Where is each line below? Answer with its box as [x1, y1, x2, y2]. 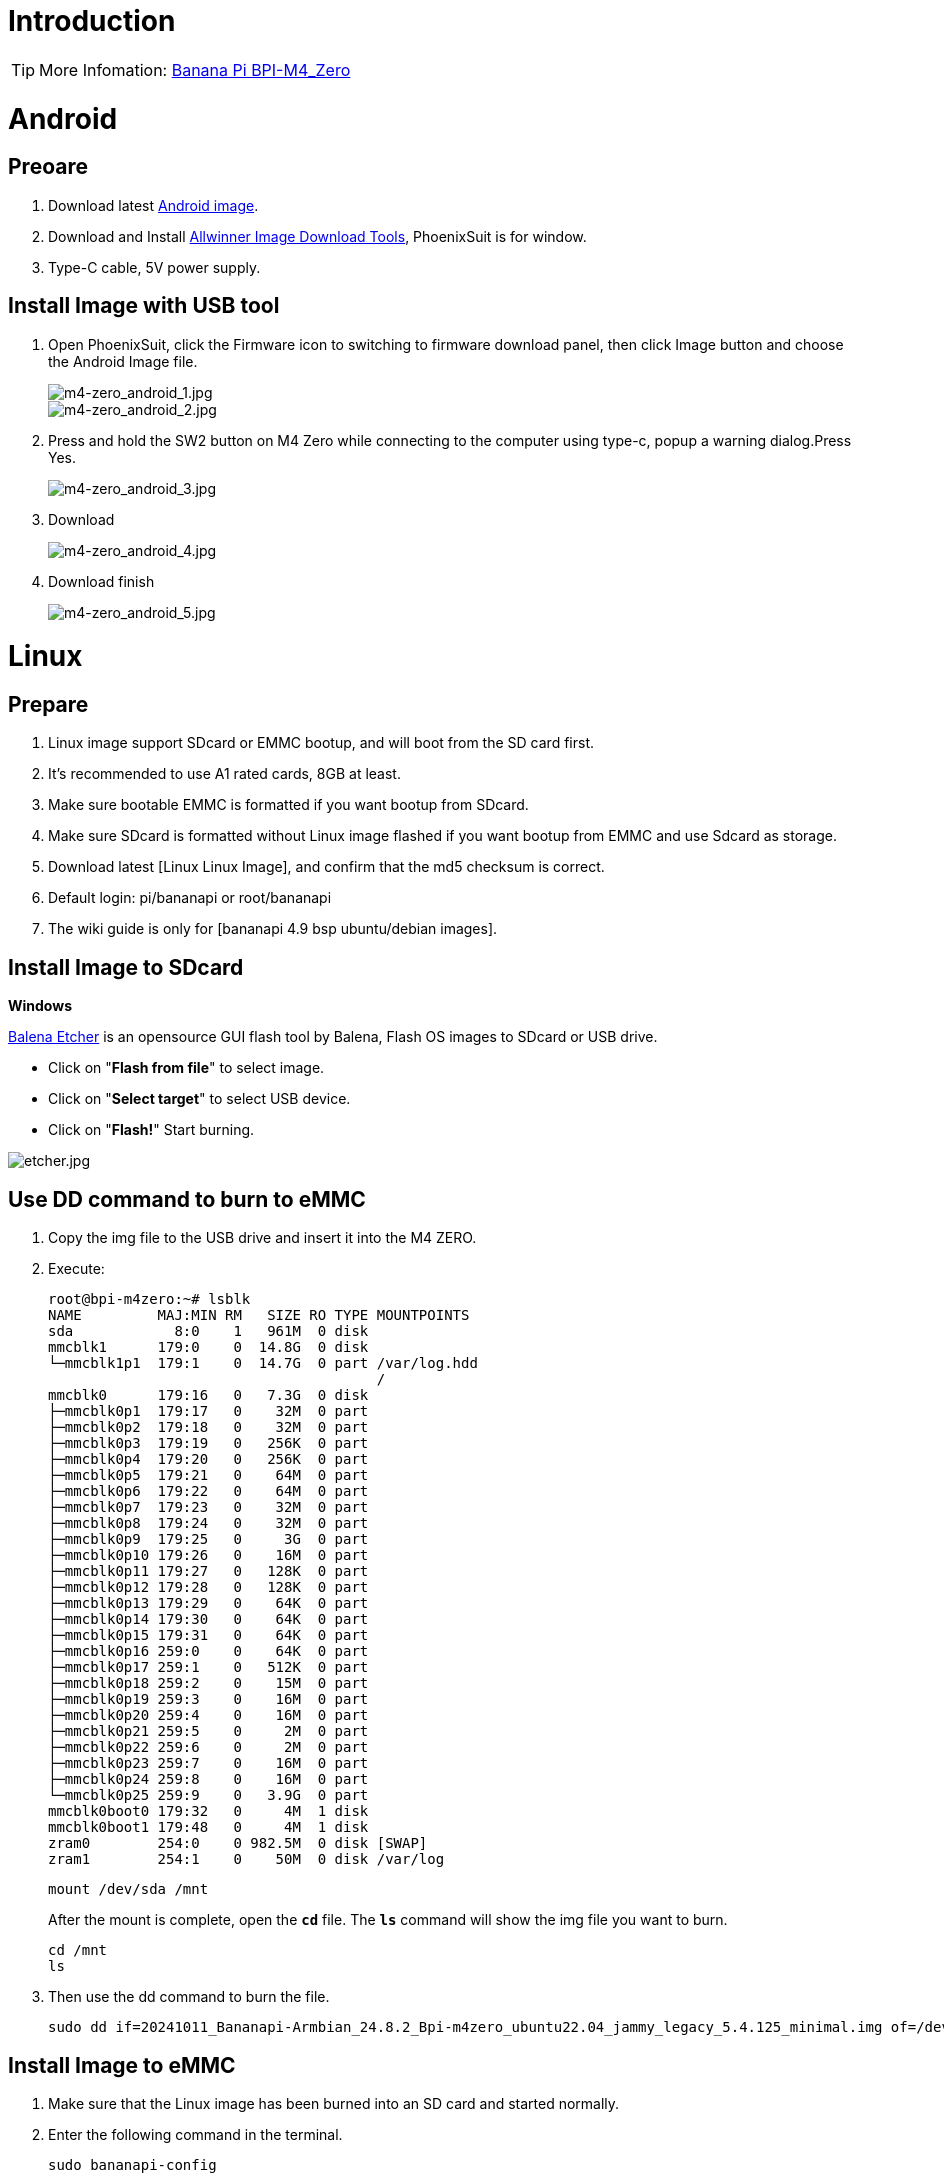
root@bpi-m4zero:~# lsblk [48, 1291, 251, 1308]
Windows [8, 997, 72, 1015]
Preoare [8, 154, 88, 180]
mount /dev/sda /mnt [48, 1881, 209, 1898]
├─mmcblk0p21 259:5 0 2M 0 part [48, 1723, 369, 1740]
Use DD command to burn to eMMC [8, 1186, 366, 1212]
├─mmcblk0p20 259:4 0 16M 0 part [48, 1707, 369, 1724]
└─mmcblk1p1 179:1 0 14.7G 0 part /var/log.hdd [48, 1355, 478, 1372]
